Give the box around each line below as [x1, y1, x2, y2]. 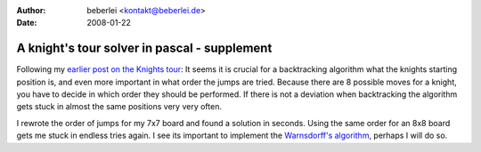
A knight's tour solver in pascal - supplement [16, 41, 273, 56]
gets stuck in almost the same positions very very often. [16, 101, 223, 112]
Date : [16, 18, 37, 28]
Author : [16, 5, 46, 15]
